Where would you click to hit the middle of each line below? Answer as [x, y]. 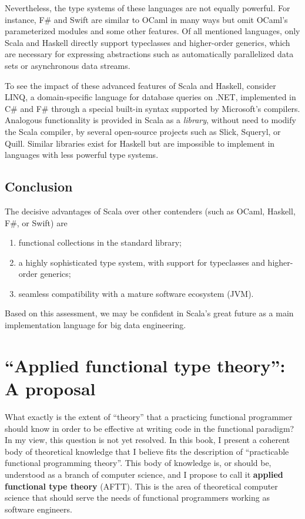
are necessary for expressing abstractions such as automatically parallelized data [149, 54]
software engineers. [38, 509]
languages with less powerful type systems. [82, 155]
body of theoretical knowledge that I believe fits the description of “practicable [147, 451]
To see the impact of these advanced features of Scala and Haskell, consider [140, 85]
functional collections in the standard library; [100, 242]
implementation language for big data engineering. [95, 325]
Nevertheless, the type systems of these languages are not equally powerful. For [148, 8]
